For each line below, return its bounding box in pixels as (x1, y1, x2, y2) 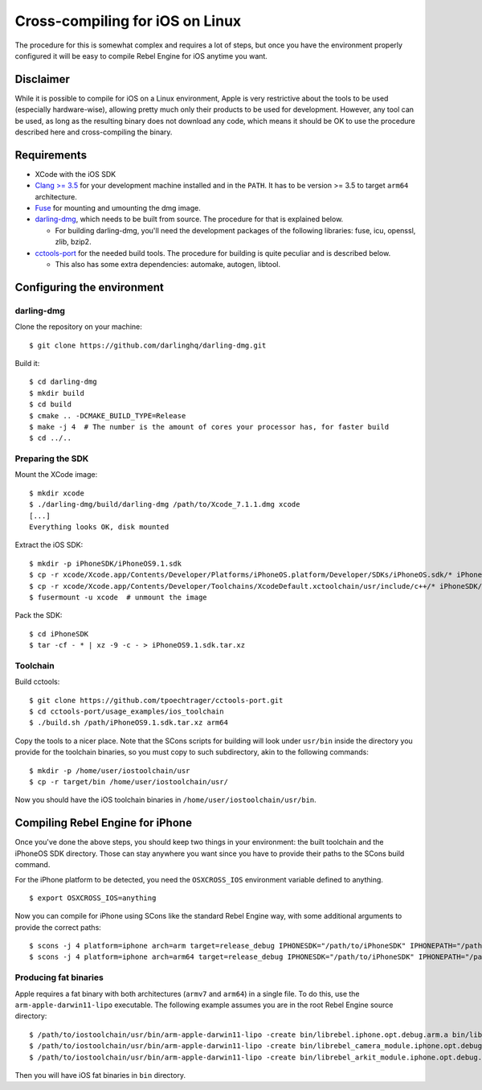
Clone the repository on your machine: (14, 322, 142, 331)
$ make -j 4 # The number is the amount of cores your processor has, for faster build (29, 422, 390, 431)
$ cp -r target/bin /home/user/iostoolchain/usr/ (29, 777, 229, 787)
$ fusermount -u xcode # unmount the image (29, 592, 208, 602)
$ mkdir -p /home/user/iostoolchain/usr (29, 766, 190, 775)
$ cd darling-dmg (29, 377, 97, 386)
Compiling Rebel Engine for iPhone (14, 816, 193, 830)
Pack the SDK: (14, 611, 63, 620)
